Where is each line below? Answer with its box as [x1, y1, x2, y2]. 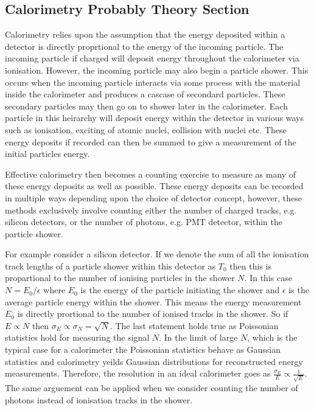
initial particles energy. [5, 147, 90, 160]
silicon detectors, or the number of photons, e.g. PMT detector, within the [5, 215, 282, 228]
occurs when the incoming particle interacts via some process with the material [5, 75, 301, 88]
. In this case [244, 271, 292, 284]
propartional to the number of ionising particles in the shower [5, 271, 235, 284]
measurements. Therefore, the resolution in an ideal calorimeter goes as [5, 367, 271, 380]
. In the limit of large [159, 331, 238, 344]
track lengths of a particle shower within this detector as [5, 259, 216, 272]
